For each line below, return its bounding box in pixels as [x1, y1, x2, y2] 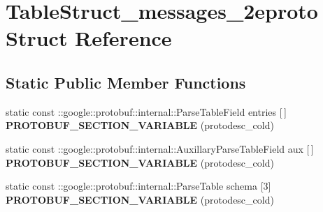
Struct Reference [6, 24, 172, 52]
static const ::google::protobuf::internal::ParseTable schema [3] [6, 179, 271, 193]
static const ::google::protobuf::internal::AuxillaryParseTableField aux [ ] [6, 141, 314, 156]
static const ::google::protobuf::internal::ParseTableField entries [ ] [6, 104, 287, 119]
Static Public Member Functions [6, 71, 246, 93]
